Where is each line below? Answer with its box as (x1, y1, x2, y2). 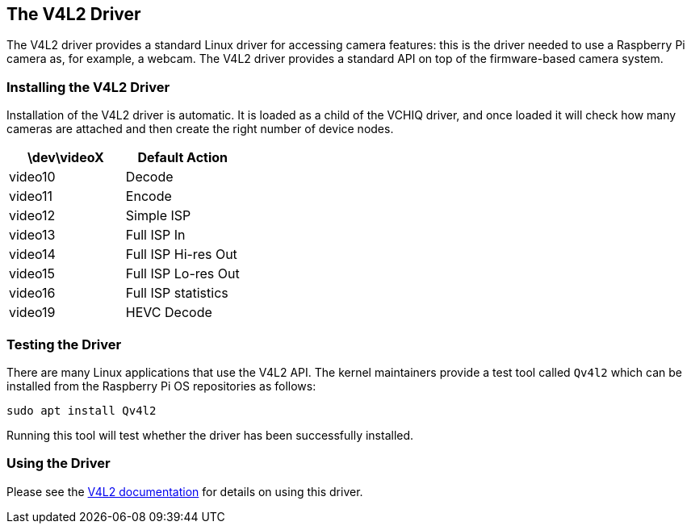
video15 (9, 265, 56, 282)
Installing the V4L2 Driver (6, 78, 170, 95)
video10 (9, 169, 56, 186)
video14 (9, 246, 56, 263)
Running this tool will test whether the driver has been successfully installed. (6, 428, 414, 442)
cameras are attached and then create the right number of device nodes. (6, 122, 394, 136)
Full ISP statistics (125, 285, 228, 302)
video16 (9, 285, 56, 302)
